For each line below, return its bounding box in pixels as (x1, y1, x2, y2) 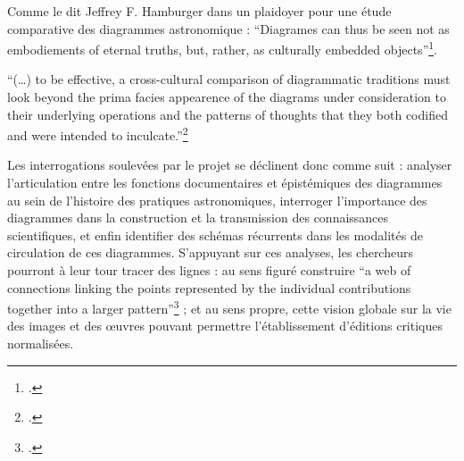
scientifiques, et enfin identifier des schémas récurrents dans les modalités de (7, 225, 423, 244)
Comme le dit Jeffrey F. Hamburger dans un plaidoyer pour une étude (7, 2, 392, 20)
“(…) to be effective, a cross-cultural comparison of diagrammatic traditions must (7, 70, 451, 88)
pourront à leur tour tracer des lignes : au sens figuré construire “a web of (7, 261, 411, 280)
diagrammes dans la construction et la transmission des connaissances (7, 208, 389, 227)
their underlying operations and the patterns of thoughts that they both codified (7, 105, 448, 123)
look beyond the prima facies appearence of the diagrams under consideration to (7, 88, 446, 106)
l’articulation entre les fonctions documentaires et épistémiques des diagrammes (7, 173, 443, 192)
